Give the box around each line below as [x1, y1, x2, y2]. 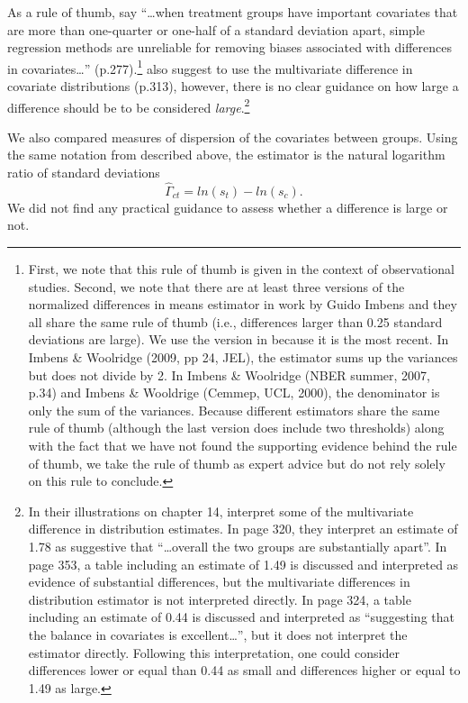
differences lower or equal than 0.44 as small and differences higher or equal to [28, 661, 461, 680]
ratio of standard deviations [7, 163, 160, 182]
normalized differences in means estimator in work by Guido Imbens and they [28, 295, 457, 314]
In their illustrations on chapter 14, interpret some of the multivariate [28, 501, 414, 520]
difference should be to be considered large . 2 [7, 95, 250, 116]
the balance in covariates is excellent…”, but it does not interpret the [28, 625, 408, 644]
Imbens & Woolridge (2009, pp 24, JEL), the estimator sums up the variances [28, 348, 458, 367]
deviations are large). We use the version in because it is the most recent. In [28, 330, 449, 349]
